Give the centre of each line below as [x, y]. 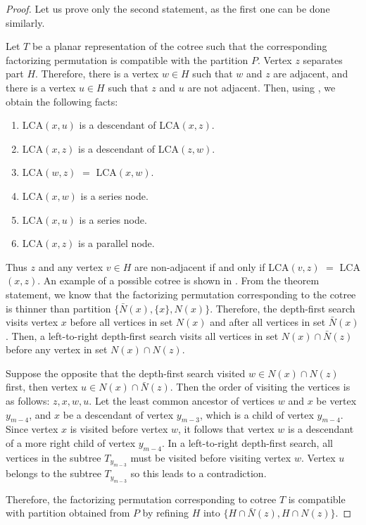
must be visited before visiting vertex [211, 457]
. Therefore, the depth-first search [283, 308]
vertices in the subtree [53, 457]
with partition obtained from [68, 513]
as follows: [28, 401]
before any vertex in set [57, 349]
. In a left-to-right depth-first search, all [247, 443]
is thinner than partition [58, 308]
